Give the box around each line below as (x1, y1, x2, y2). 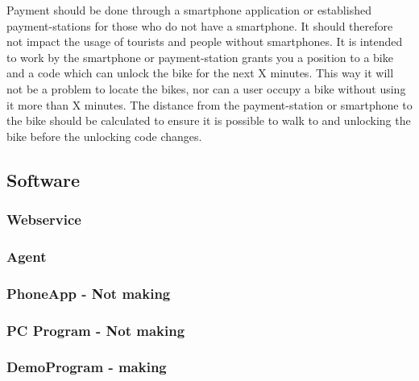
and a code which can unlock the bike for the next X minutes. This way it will (6, 64, 394, 81)
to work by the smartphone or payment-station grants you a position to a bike (6, 48, 393, 65)
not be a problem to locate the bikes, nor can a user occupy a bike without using (6, 80, 406, 97)
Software (6, 167, 81, 192)
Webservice (6, 209, 81, 230)
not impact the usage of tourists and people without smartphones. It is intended (6, 33, 403, 50)
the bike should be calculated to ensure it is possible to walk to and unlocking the (6, 112, 411, 129)
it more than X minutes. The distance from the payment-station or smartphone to (6, 96, 413, 113)
